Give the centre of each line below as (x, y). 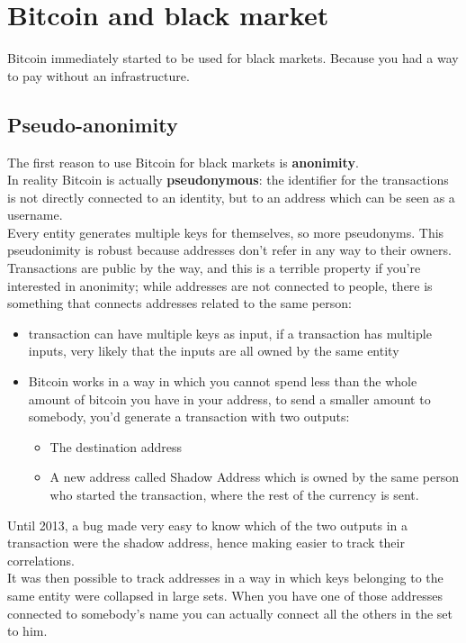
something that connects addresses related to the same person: (179, 303)
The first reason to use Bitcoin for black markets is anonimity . (183, 162)
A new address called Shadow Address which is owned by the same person (255, 477)
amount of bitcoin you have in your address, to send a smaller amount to (229, 398)
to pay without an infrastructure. (99, 75)
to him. (27, 631)
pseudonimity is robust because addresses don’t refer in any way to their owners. (229, 250)
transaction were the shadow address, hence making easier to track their (206, 543)
